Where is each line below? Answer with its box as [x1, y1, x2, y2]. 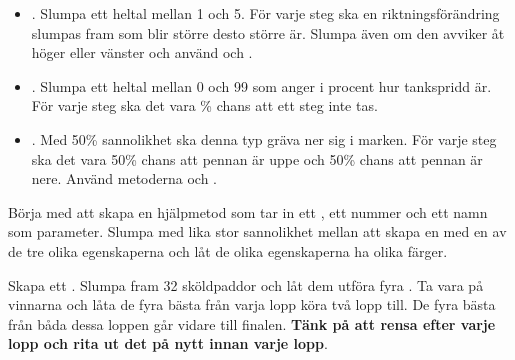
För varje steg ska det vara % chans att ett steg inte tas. [31, 95, 378, 116]
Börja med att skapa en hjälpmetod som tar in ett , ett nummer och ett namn [8, 201, 488, 222]
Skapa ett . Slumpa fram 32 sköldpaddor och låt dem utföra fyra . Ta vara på [8, 274, 484, 295]
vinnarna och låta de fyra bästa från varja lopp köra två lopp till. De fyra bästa [8, 294, 496, 315]
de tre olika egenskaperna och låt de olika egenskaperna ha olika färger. [8, 240, 448, 261]
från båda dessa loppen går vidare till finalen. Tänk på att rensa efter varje [8, 313, 496, 334]
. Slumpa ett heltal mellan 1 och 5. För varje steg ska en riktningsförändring [31, 3, 500, 23]
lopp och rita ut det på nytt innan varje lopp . [8, 333, 328, 354]
